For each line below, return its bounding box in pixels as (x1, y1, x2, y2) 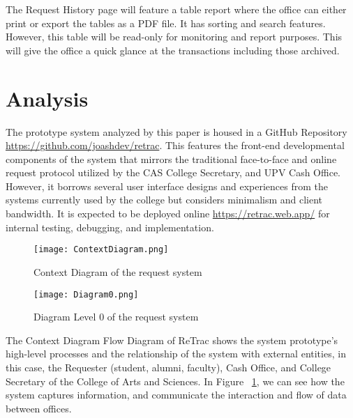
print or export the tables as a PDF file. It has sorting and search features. (6, 15, 326, 30)
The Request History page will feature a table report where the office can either (6, 2, 347, 16)
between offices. (6, 401, 72, 415)
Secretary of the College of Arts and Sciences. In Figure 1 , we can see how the (6, 373, 345, 388)
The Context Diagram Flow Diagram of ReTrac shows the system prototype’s (6, 332, 338, 347)
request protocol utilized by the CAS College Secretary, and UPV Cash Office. (6, 165, 340, 180)
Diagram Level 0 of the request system (33, 309, 199, 324)
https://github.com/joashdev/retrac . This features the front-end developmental (6, 138, 345, 153)
